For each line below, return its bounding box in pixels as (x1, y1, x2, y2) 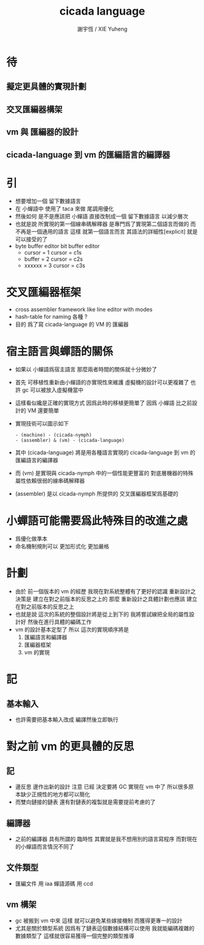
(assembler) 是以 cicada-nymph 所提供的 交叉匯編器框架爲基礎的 (15, 490, 178, 498)
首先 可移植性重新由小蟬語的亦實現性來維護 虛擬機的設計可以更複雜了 (15, 378, 189, 386)
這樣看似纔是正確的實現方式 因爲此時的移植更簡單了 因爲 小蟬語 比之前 (15, 399, 192, 407)
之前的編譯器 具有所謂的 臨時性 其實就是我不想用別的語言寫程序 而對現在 (15, 835, 198, 842)
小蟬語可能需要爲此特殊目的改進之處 (6, 514, 188, 527)
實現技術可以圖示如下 (15, 420, 69, 427)
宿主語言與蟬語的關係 (6, 344, 114, 358)
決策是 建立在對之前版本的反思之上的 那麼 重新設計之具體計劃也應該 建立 (15, 595, 198, 603)
